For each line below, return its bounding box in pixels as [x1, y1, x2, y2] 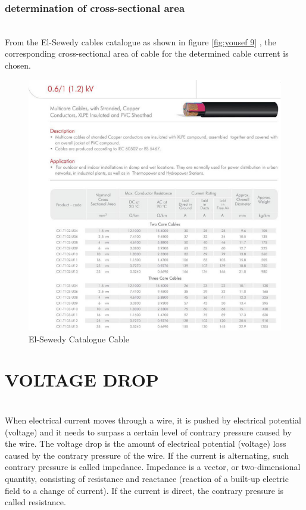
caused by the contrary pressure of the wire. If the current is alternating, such [5, 449, 289, 461]
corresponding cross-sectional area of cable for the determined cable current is [5, 47, 289, 60]
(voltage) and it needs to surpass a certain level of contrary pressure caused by [5, 425, 292, 438]
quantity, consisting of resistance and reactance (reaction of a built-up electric [5, 472, 289, 484]
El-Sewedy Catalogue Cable [29, 332, 129, 345]
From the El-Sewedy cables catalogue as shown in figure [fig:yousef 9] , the [5, 35, 276, 48]
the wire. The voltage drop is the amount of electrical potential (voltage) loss [5, 437, 286, 450]
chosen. [5, 59, 32, 71]
